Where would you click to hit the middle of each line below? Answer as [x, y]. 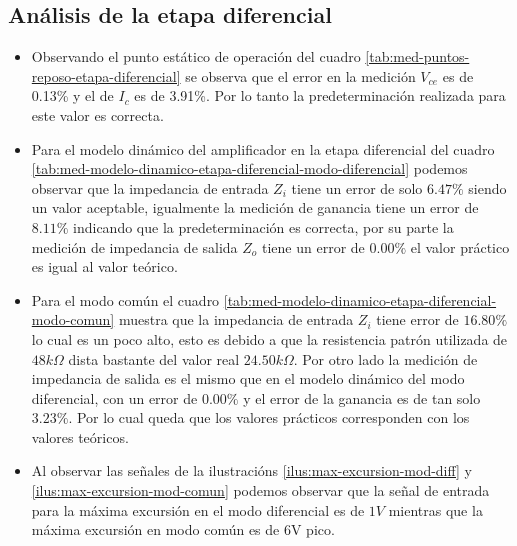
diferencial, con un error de [114, 397]
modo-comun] [73, 319]
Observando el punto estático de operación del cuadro [196, 56]
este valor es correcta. [97, 114]
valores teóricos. [80, 436]
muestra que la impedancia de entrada [236, 319]
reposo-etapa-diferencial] [106, 75]
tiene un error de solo [357, 187]
